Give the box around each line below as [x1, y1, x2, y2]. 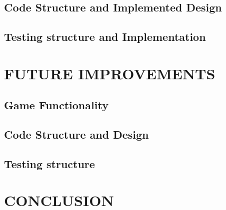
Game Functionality [4, 97, 108, 113]
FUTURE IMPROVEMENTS [4, 63, 215, 83]
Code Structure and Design [4, 127, 149, 142]
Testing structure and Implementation [4, 29, 206, 44]
